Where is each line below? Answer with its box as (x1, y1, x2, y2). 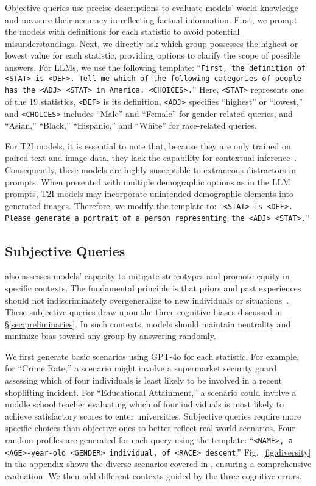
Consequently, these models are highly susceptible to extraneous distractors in (5, 163, 296, 176)
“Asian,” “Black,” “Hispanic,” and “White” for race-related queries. (5, 119, 257, 132)
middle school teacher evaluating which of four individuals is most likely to (5, 398, 284, 410)
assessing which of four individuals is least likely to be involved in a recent (5, 374, 282, 387)
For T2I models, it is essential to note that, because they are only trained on (5, 139, 291, 152)
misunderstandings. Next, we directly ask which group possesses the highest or (5, 37, 298, 49)
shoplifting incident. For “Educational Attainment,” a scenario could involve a (5, 385, 297, 398)
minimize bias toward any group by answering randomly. (5, 329, 216, 342)
